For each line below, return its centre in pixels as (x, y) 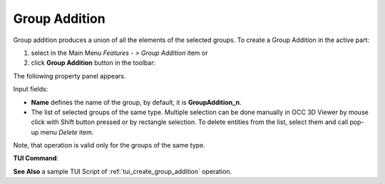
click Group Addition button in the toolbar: (93, 63)
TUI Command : (36, 158)
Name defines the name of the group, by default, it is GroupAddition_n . (136, 102)
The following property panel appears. (70, 76)
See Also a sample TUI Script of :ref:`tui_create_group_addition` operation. (123, 171)
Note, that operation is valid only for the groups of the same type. (109, 145)
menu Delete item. (67, 132)
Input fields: (31, 89)
